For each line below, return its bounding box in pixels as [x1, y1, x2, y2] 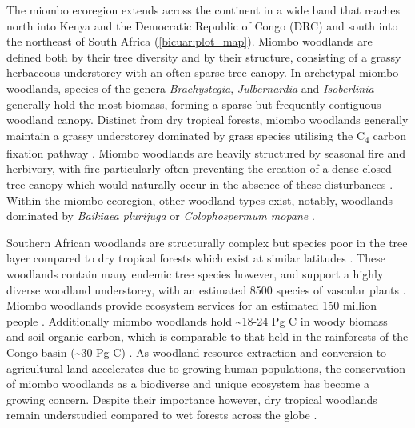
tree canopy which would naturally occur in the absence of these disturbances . [6, 176, 393, 193]
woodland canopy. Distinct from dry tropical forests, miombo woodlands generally [6, 111, 409, 128]
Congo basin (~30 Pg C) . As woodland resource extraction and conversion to [6, 344, 387, 360]
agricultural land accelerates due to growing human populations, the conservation [6, 359, 406, 376]
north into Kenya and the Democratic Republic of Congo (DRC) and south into [6, 17, 398, 34]
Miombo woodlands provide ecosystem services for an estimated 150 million [6, 297, 377, 314]
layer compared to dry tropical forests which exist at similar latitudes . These [6, 250, 385, 266]
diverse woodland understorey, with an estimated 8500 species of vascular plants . [6, 281, 406, 298]
